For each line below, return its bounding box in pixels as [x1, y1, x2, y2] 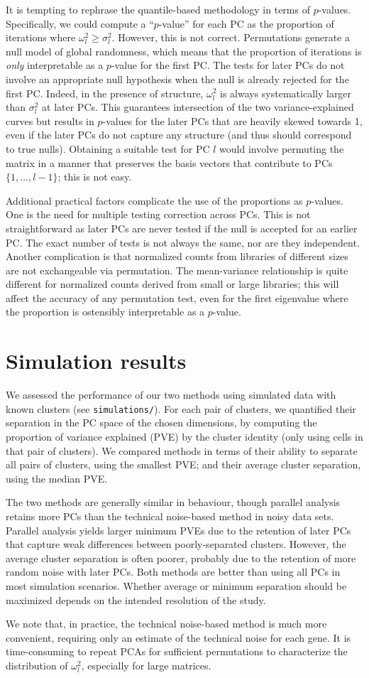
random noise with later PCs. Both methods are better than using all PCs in [6, 564, 341, 579]
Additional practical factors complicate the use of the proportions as [6, 193, 303, 208]
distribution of [6, 657, 68, 672]
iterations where [6, 30, 76, 45]
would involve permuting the [219, 141, 344, 156]
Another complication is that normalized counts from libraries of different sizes [6, 249, 348, 264]
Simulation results [6, 346, 187, 375]
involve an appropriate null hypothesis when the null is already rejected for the [6, 71, 349, 86]
